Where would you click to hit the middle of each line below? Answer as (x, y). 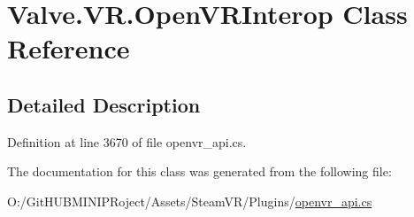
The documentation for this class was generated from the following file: (199, 171)
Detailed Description (104, 104)
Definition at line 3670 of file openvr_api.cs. (127, 141)
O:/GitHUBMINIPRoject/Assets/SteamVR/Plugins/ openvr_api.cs (190, 201)
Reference (69, 48)
